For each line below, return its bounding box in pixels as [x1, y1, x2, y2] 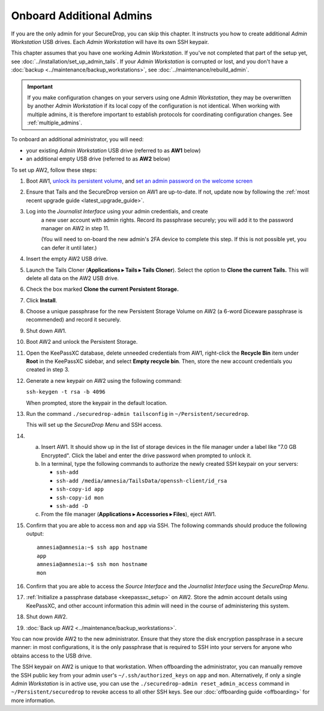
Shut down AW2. [26, 613, 68, 620]
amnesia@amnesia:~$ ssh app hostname [37, 544, 148, 551]
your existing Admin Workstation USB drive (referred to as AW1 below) [26, 147, 201, 154]
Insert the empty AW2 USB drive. [26, 255, 108, 263]
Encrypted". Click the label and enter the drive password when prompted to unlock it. [41, 451, 252, 459]
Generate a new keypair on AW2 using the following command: [26, 377, 182, 384]
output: [26, 530, 44, 537]
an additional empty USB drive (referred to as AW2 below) [26, 155, 170, 162]
